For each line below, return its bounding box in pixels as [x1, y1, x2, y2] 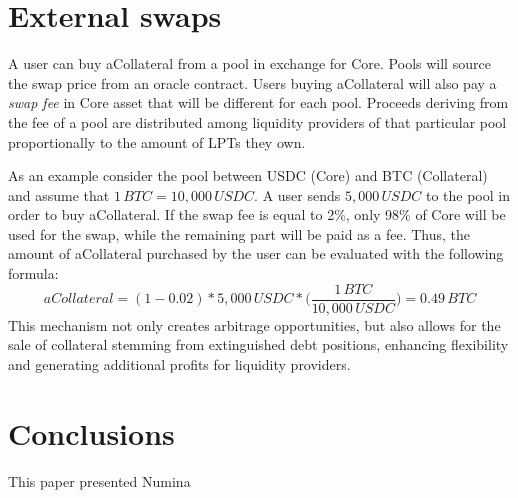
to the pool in [425, 184, 510, 205]
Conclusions [8, 412, 175, 453]
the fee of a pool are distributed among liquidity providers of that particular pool [8, 111, 507, 132]
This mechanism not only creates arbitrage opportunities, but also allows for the [8, 314, 501, 335]
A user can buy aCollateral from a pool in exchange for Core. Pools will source [8, 53, 491, 74]
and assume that [8, 184, 110, 205]
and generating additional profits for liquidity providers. [8, 353, 351, 374]
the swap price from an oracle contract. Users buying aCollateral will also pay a [8, 72, 497, 93]
